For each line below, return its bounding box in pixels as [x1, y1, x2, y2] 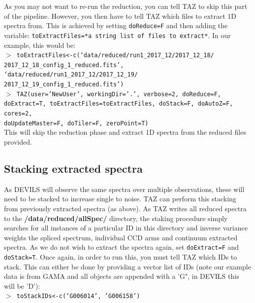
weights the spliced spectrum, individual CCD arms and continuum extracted [4, 232, 238, 242]
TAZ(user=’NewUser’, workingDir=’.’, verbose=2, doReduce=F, [16, 90, 222, 98]
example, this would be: [4, 39, 76, 50]
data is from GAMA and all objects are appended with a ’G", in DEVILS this [4, 271, 239, 281]
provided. [4, 136, 32, 147]
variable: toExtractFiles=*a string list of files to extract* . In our [4, 30, 231, 40]
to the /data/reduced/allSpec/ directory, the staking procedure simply [4, 213, 228, 223]
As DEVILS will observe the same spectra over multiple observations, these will [4, 184, 245, 194]
